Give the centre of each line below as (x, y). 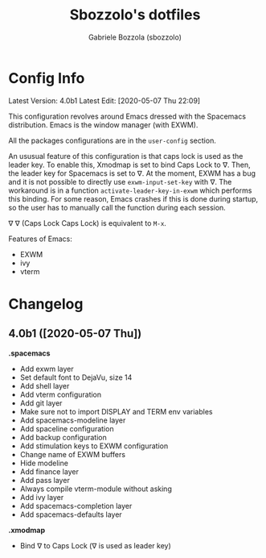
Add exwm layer (47, 369)
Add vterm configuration (61, 394)
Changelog (46, 304)
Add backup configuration (63, 437)
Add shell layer (45, 385)
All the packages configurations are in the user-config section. (113, 140)
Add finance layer (49, 471)
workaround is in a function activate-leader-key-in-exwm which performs (130, 190)
